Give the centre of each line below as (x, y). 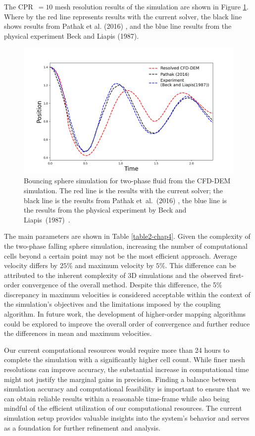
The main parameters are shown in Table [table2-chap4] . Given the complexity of (127, 236)
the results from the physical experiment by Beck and (105, 210)
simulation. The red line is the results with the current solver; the (123, 190)
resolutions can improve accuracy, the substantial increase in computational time (127, 369)
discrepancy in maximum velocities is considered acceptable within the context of (127, 294)
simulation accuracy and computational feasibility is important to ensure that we (127, 389)
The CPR (19, 6)
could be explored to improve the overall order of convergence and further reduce (127, 323)
